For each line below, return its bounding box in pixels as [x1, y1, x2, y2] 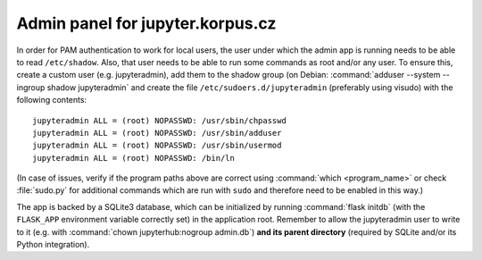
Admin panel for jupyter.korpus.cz [16, 13, 277, 33]
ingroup [16, 81, 46, 93]
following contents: [16, 95, 87, 105]
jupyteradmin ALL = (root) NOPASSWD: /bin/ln [32, 153, 236, 163]
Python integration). [16, 239, 90, 250]
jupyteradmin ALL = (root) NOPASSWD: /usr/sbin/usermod [32, 140, 282, 151]
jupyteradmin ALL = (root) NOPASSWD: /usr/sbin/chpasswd [32, 115, 287, 125]
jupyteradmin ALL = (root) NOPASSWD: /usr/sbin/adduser [32, 128, 282, 138]
